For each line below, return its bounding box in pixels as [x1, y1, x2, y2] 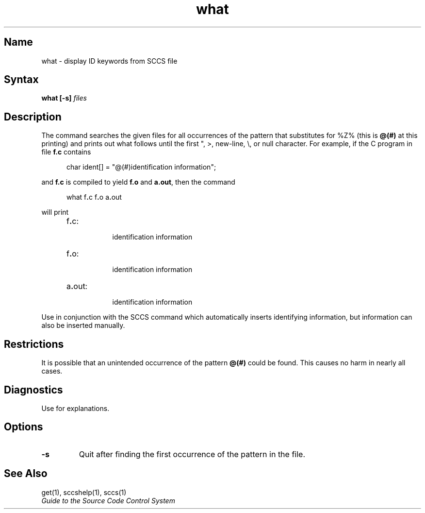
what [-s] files [41, 94, 87, 103]
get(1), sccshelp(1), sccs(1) [41, 488, 127, 496]
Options [4, 421, 43, 433]
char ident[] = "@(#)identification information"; [66, 163, 216, 171]
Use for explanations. [41, 404, 110, 412]
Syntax [4, 73, 39, 86]
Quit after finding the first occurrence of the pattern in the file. [79, 449, 306, 459]
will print [41, 208, 69, 217]
